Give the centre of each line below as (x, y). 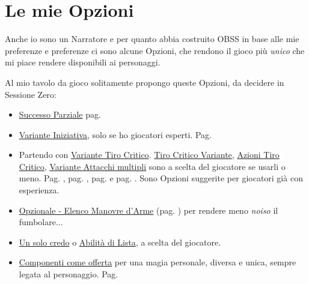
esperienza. (39, 190)
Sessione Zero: (31, 94)
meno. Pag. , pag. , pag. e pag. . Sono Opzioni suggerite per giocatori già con (161, 178)
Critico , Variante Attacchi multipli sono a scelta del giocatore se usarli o (152, 166)
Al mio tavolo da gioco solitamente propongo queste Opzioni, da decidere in (145, 82)
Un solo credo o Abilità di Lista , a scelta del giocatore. (120, 242)
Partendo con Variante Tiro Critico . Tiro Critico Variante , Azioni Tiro (149, 155)
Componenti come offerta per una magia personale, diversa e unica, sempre (158, 262)
